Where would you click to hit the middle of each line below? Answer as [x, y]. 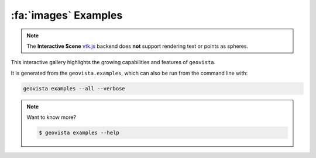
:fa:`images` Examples [67, 15]
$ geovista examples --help [79, 133]
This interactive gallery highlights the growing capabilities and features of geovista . [113, 62]
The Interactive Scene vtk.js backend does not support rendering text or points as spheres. [138, 46]
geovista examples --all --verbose [74, 88]
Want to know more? [51, 117]
